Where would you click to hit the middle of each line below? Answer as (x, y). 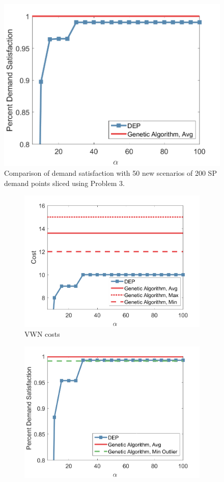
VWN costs (42, 334)
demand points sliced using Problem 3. (64, 183)
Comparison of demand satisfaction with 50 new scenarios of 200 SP (110, 173)
